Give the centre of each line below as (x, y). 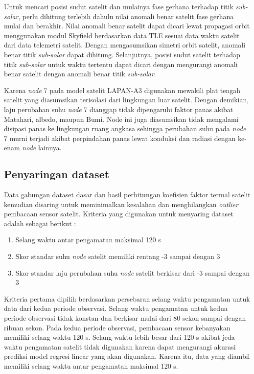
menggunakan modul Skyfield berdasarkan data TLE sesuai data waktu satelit (122, 35)
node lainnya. (42, 148)
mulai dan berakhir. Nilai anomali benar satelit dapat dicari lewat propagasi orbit (127, 26)
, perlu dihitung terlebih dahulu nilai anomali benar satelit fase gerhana (126, 16)
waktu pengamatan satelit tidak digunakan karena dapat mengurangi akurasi (120, 346)
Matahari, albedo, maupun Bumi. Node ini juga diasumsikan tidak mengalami (121, 119)
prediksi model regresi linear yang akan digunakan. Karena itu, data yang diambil (127, 356)
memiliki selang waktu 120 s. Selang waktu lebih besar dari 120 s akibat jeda (119, 337)
